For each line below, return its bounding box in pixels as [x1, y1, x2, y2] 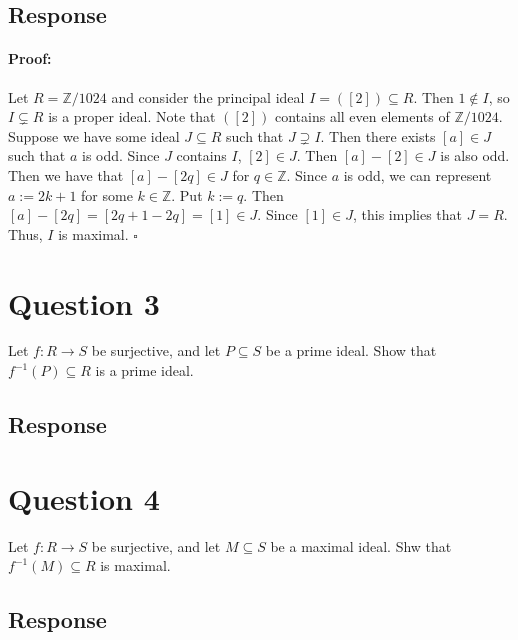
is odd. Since [81, 145, 160, 166]
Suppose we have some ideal [8, 125, 180, 146]
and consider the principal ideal [111, 86, 305, 107]
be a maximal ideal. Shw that [270, 535, 452, 556]
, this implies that [352, 204, 463, 225]
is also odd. [440, 145, 510, 166]
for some [81, 184, 133, 205]
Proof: [8, 48, 52, 69]
